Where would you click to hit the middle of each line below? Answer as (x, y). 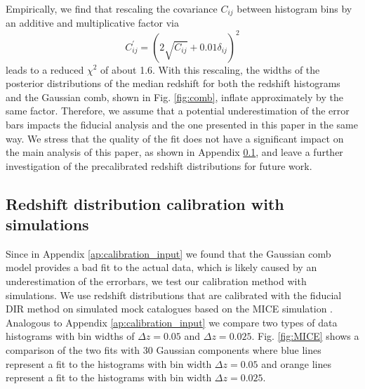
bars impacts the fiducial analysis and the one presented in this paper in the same (182, 124)
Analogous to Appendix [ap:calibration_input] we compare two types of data (172, 322)
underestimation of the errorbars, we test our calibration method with (156, 281)
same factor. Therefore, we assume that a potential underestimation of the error (178, 111)
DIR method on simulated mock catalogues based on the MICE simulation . (169, 309)
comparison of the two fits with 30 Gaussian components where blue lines (164, 350)
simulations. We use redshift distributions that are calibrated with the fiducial (174, 295)
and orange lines (296, 363)
